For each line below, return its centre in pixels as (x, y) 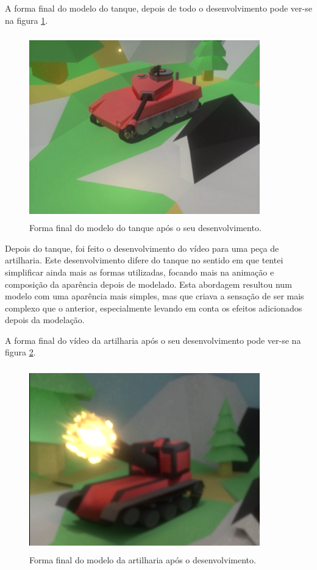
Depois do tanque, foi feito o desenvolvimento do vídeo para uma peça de (142, 248)
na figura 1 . (27, 20)
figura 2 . (20, 352)
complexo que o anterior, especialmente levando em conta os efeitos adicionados (154, 308)
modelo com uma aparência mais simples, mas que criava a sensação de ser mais (155, 296)
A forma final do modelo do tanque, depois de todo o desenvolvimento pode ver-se (158, 8)
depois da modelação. (45, 320)
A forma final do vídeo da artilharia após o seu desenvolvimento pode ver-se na (153, 340)
